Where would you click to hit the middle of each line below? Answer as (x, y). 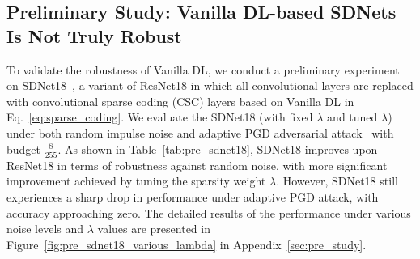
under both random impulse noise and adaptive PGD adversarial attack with (200, 132)
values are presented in (154, 229)
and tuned (352, 117)
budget (24, 149)
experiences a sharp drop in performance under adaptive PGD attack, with (193, 197)
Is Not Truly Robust (94, 35)
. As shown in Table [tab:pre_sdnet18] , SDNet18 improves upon (218, 149)
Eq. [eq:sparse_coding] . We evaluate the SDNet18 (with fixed (160, 117)
